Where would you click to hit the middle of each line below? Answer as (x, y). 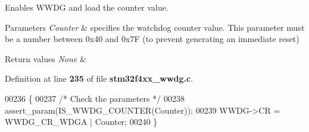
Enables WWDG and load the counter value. (87, 7)
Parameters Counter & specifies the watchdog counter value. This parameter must (155, 27)
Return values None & (46, 58)
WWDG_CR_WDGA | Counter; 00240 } (81, 122)
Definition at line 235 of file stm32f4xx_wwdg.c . (99, 78)
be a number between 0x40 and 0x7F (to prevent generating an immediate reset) (152, 39)
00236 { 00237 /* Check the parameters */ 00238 (95, 98)
